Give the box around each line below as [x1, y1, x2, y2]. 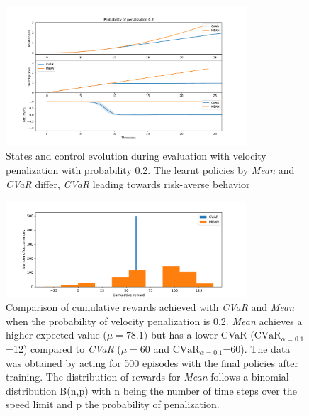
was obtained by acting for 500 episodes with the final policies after [6, 355, 298, 370]
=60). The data [223, 341, 291, 356]
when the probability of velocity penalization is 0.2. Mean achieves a [6, 313, 303, 328]
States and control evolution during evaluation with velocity [6, 148, 266, 163]
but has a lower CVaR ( [150, 327, 254, 342]
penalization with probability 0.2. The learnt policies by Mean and [6, 162, 295, 177]
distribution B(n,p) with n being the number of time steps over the [6, 383, 297, 398]
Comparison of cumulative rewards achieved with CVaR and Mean [6, 300, 295, 314]
